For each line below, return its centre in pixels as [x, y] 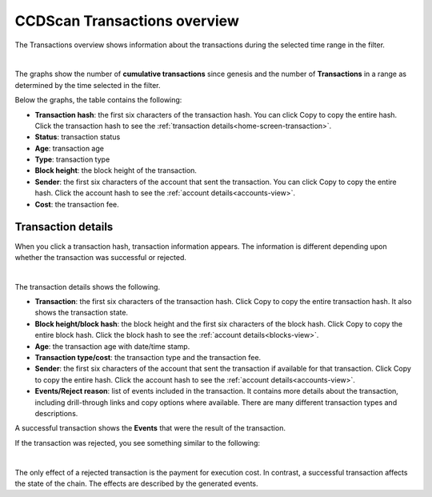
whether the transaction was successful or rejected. [101, 257]
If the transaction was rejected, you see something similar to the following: [137, 443]
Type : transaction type [72, 159]
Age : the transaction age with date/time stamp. [112, 346]
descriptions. [56, 413]
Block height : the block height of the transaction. [116, 170]
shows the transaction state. [81, 313]
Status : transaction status [78, 137]
